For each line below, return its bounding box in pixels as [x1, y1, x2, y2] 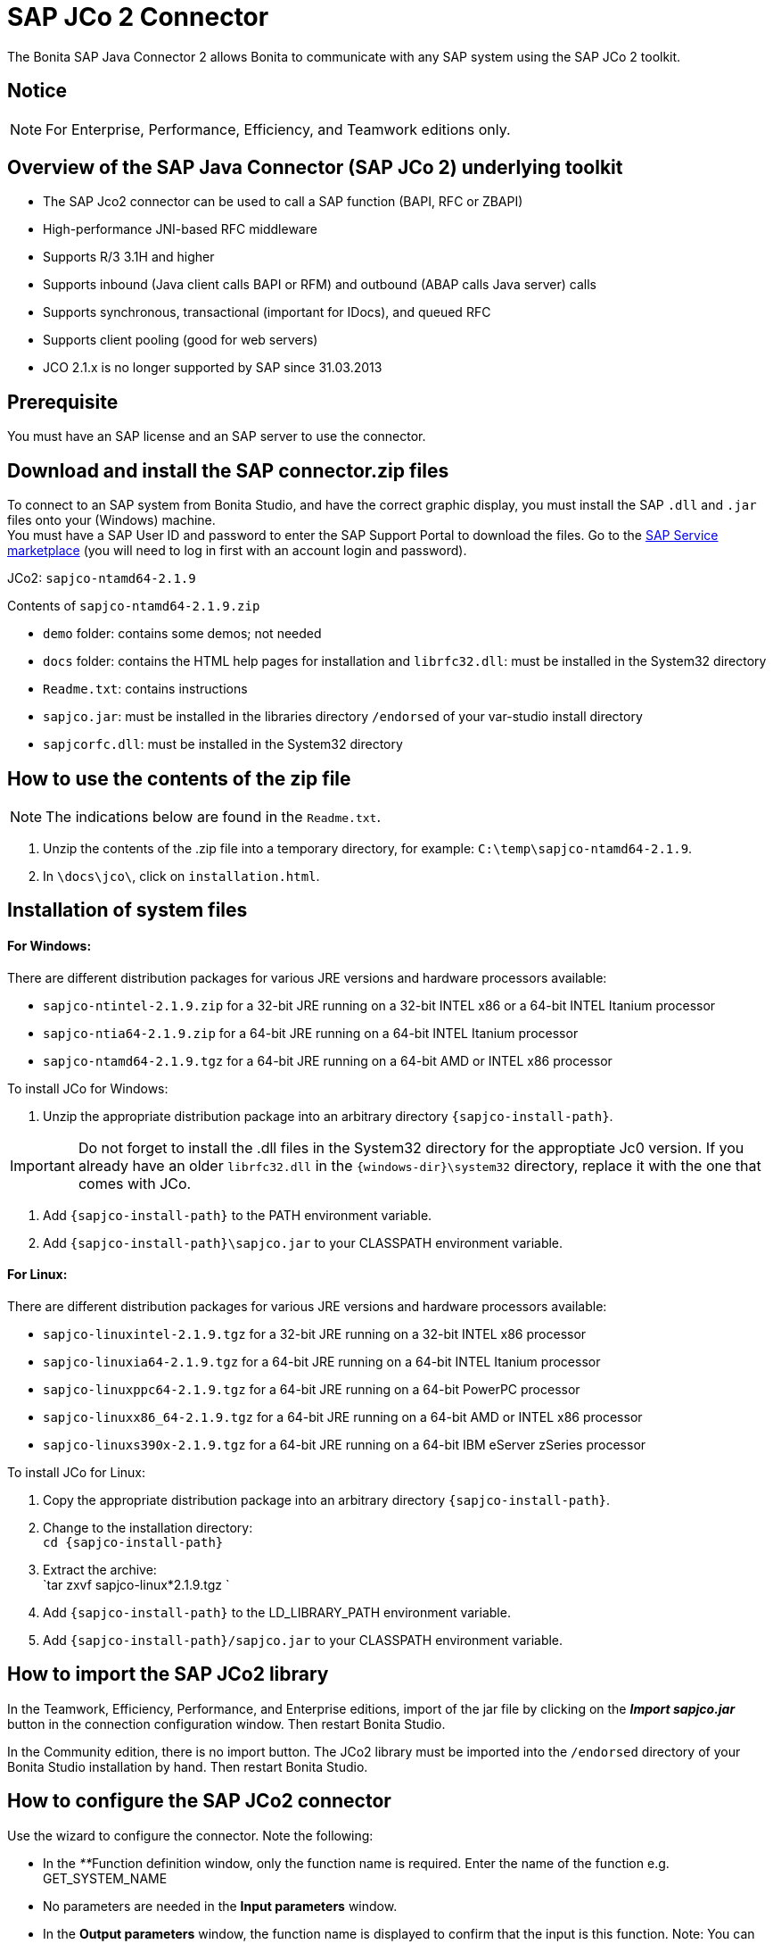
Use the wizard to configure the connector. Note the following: [7, 1827, 374, 1843]
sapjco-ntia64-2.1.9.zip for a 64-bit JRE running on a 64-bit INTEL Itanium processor [43, 1025, 579, 1041]
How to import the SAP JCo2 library [7, 1663, 329, 1686]
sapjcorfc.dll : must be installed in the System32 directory [43, 736, 403, 752]
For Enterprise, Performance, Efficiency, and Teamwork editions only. [45, 120, 511, 138]
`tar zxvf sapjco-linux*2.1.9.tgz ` [43, 1576, 230, 1592]
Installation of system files [7, 899, 248, 922]
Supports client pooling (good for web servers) [43, 332, 318, 348]
